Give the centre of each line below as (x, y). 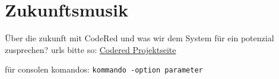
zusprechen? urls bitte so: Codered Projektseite (91, 49)
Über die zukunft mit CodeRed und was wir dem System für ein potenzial (139, 38)
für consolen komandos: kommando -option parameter (104, 69)
